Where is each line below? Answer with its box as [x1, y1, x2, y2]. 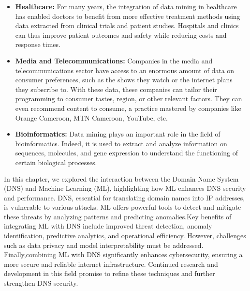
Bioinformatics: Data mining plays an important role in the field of [15, 129, 221, 139]
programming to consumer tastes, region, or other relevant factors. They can [15, 93, 242, 104]
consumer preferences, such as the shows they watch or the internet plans [15, 75, 233, 85]
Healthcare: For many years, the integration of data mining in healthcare [15, 1, 237, 11]
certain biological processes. [15, 157, 97, 167]
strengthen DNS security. [4, 278, 78, 288]
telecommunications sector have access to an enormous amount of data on [15, 65, 235, 75]
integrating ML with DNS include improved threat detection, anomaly [4, 221, 212, 231]
